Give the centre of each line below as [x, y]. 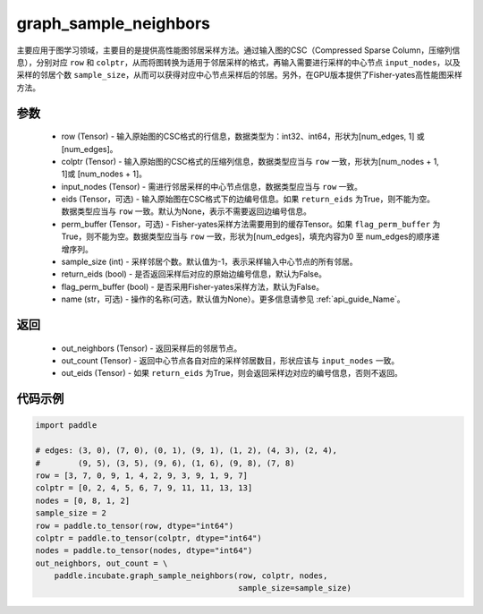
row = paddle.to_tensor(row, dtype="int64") [135, 525]
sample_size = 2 [71, 513]
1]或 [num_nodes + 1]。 [104, 174]
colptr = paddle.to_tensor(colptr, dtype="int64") [149, 538]
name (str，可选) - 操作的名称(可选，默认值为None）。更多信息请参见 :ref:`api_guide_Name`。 [233, 299]
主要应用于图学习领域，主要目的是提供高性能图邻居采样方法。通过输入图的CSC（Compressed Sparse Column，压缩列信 [238, 50]
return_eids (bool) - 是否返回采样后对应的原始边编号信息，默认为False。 [194, 274]
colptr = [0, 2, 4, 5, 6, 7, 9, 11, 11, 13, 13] [144, 488]
